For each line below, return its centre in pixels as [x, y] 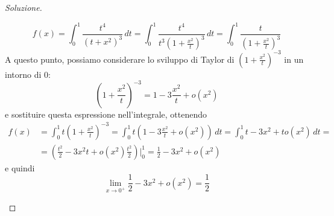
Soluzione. [24, 7]
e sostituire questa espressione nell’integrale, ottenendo [106, 114]
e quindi [20, 167]
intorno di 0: [28, 74]
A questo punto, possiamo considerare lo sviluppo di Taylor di [120, 59]
